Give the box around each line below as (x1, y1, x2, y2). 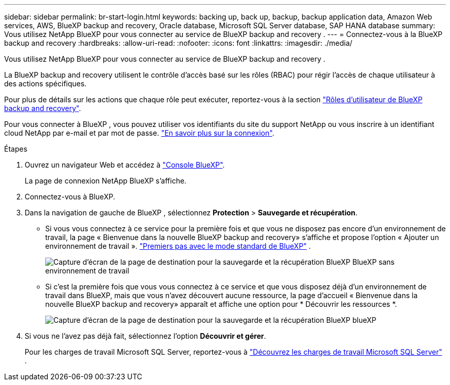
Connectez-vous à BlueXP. (25, 192, 115, 201)
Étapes (4, 144, 28, 153)
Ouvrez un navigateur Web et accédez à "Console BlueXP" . (25, 160, 225, 169)
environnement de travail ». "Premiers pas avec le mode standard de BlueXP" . (45, 242, 311, 250)
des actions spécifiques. (4, 79, 87, 88)
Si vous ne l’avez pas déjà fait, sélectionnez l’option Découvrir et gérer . (25, 332, 266, 340)
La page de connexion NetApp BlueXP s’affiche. (25, 176, 186, 185)
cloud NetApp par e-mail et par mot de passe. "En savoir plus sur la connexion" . (4, 129, 274, 137)
